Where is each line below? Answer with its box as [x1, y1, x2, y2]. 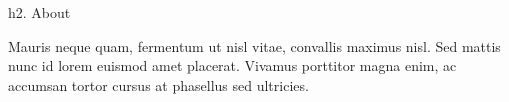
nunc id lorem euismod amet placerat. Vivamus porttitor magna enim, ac [8, 55, 457, 76]
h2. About [8, 2, 71, 22]
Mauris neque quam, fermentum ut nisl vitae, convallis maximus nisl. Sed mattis [8, 35, 501, 56]
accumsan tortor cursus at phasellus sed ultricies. [8, 74, 309, 95]
